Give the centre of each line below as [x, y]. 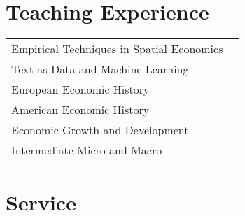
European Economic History [80, 89]
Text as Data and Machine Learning [100, 69]
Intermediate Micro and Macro [87, 150]
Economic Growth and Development [100, 130]
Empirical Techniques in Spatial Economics [117, 49]
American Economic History [80, 110]
